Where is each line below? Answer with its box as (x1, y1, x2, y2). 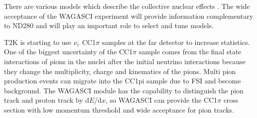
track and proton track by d (4, 95, 89, 105)
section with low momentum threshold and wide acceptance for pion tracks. (4, 104, 234, 115)
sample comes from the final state (139, 46, 242, 57)
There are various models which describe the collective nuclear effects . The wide (4, 1, 250, 11)
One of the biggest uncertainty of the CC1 (4, 46, 133, 57)
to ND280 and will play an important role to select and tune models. (4, 20, 214, 31)
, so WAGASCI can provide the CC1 (105, 95, 217, 105)
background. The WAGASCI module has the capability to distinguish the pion (4, 85, 244, 95)
